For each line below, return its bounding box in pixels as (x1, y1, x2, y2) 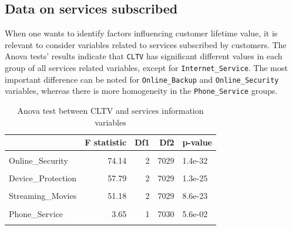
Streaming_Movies (9, 190, 77, 202)
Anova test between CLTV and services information (17, 104, 204, 117)
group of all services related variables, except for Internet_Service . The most (5, 62, 288, 74)
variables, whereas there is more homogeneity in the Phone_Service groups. (5, 84, 278, 97)
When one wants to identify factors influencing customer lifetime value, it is (5, 27, 278, 39)
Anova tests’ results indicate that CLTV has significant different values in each (5, 50, 283, 62)
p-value (182, 136, 212, 148)
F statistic (85, 136, 127, 148)
